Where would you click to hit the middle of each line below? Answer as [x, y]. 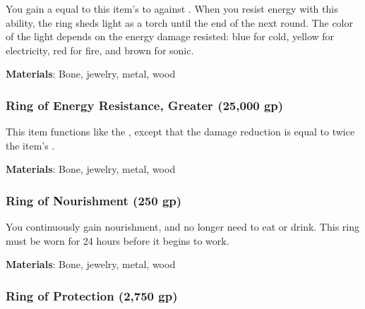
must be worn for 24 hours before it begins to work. [118, 240]
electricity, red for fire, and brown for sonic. [100, 50]
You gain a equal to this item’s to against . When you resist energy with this [172, 8]
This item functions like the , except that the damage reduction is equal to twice [180, 132]
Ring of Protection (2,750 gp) [92, 295]
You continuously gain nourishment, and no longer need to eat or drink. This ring [182, 227]
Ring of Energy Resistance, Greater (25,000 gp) [145, 105]
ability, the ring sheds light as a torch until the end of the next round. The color [179, 22]
